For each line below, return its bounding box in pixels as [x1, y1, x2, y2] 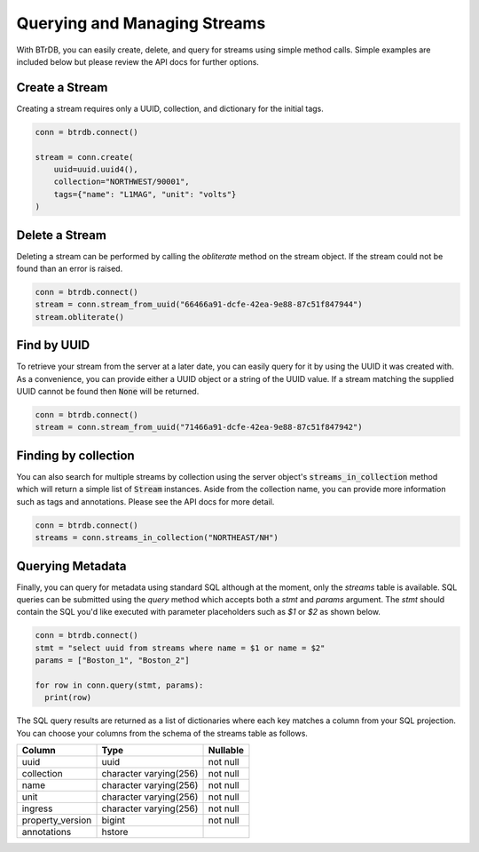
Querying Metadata [16, 558, 127, 573]
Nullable [208, 745, 244, 757]
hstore [101, 826, 129, 839]
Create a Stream [16, 80, 108, 95]
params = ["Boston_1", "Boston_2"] [35, 656, 190, 665]
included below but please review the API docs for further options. [16, 56, 259, 67]
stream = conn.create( [35, 152, 134, 162]
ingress [21, 802, 53, 815]
